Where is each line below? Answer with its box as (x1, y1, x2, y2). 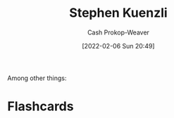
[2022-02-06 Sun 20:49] (82, 41, 155, 50)
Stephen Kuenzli (69, 5, 168, 21)
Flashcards (7, 98, 74, 114)
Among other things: (7, 74, 67, 82)
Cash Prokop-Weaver (87, 28, 150, 37)
